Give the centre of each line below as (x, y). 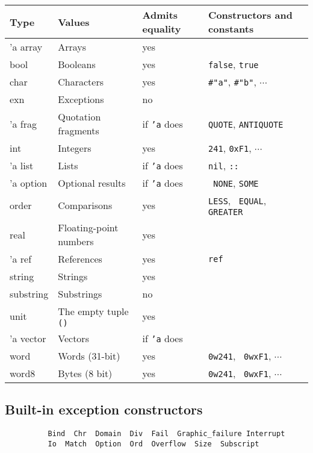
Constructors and (250, 15)
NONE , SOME (236, 183)
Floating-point (88, 227)
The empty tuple (93, 311)
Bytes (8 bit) (85, 373)
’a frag (23, 123)
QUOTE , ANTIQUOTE (246, 123)
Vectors (73, 338)
